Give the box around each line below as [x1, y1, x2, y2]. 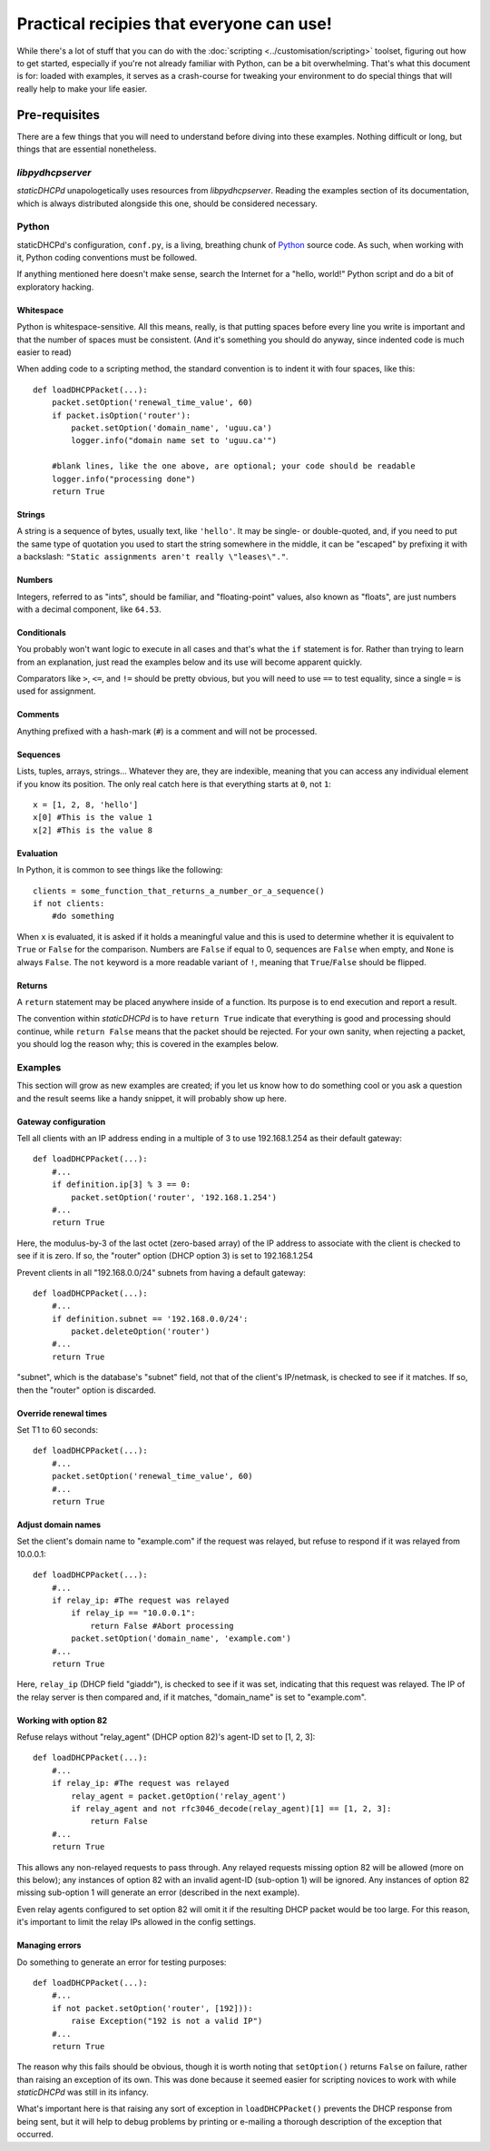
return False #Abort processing [90, 1621, 235, 1631]
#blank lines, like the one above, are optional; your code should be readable [51, 461, 416, 471]
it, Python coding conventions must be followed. [16, 252, 198, 263]
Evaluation [16, 847, 58, 858]
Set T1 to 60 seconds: [16, 1425, 99, 1436]
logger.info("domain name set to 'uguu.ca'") [71, 436, 277, 446]
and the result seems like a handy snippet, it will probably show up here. [16, 1092, 288, 1103]
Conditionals [16, 627, 67, 637]
